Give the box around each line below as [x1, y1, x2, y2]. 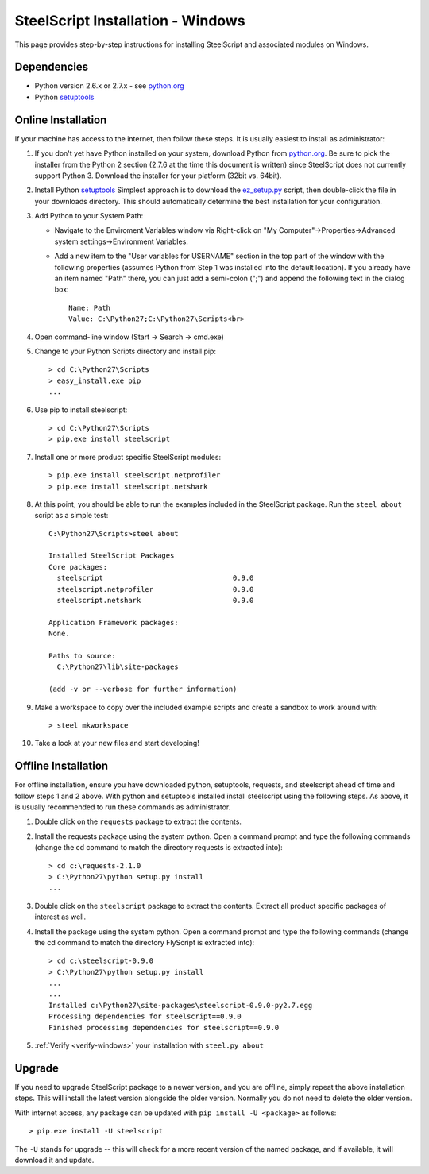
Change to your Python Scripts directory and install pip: [34, 346, 216, 356]
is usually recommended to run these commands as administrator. [14, 802, 231, 812]
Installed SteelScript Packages [48, 551, 175, 560]
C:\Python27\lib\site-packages [56, 662, 179, 671]
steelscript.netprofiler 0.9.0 [56, 585, 254, 593]
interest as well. [34, 912, 87, 921]
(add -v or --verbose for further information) [48, 685, 238, 694]
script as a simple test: [34, 511, 109, 520]
